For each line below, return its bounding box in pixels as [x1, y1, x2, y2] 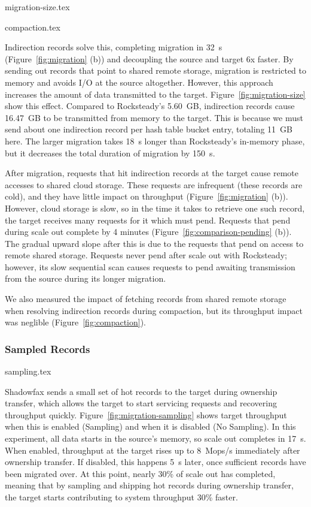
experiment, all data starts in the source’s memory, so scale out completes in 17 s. [5, 432, 306, 445]
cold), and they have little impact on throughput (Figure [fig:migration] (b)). [5, 190, 288, 203]
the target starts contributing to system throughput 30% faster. [5, 491, 238, 503]
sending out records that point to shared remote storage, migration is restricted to [5, 64, 306, 77]
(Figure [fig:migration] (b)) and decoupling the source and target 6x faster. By [5, 52, 294, 65]
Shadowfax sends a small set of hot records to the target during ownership [5, 385, 278, 397]
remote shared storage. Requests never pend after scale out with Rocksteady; [5, 249, 287, 261]
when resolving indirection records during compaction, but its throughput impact [5, 304, 303, 316]
